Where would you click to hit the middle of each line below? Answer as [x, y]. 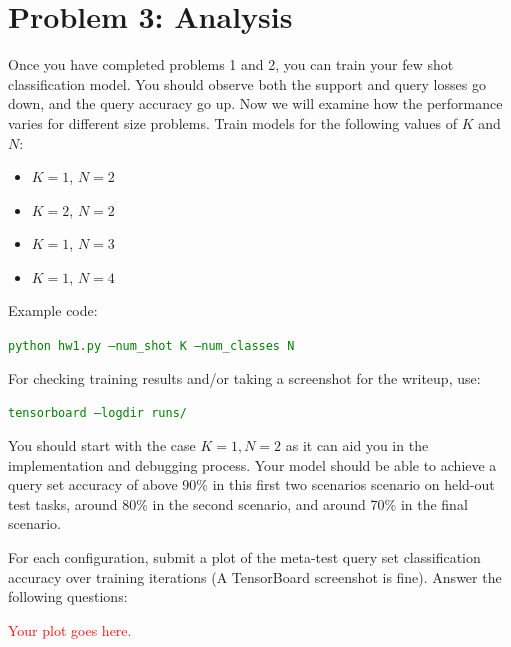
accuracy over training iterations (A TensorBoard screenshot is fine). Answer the [255, 576]
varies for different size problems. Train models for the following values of [232, 122]
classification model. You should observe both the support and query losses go [247, 83]
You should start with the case [102, 444]
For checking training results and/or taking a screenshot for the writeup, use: [244, 377]
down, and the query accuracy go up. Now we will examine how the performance [255, 103]
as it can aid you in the [357, 444]
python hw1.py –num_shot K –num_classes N [151, 346]
